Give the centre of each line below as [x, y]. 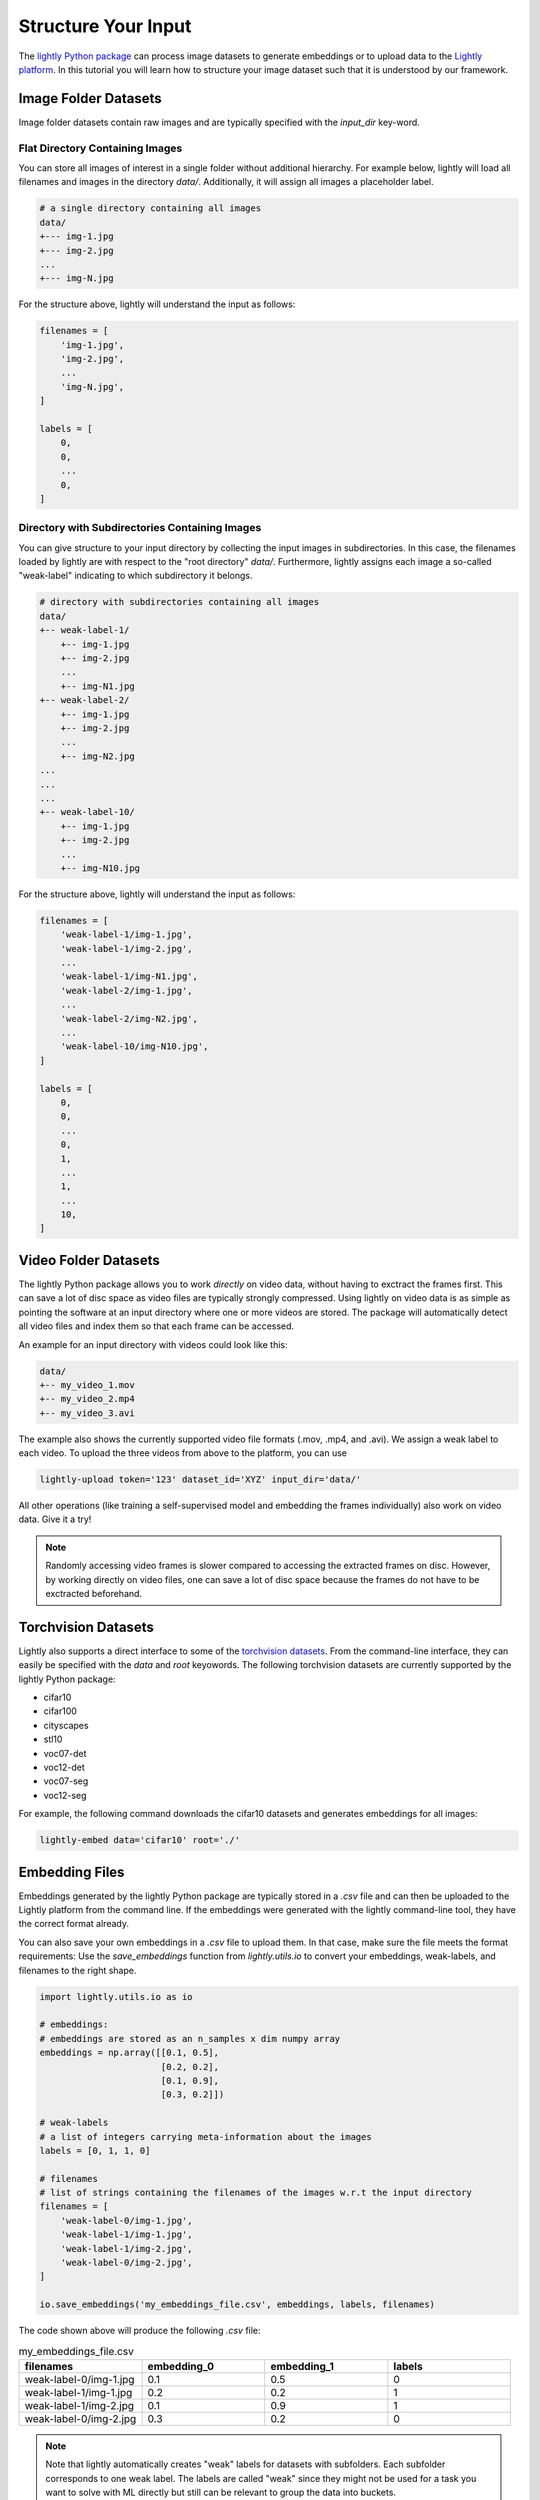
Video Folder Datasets [89, 1260]
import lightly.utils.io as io [116, 1996]
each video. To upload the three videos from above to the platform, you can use [182, 1453]
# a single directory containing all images [150, 208]
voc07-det [65, 1753]
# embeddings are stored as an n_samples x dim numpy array [190, 2038]
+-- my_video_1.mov [87, 1384]
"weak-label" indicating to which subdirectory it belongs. [135, 576]
